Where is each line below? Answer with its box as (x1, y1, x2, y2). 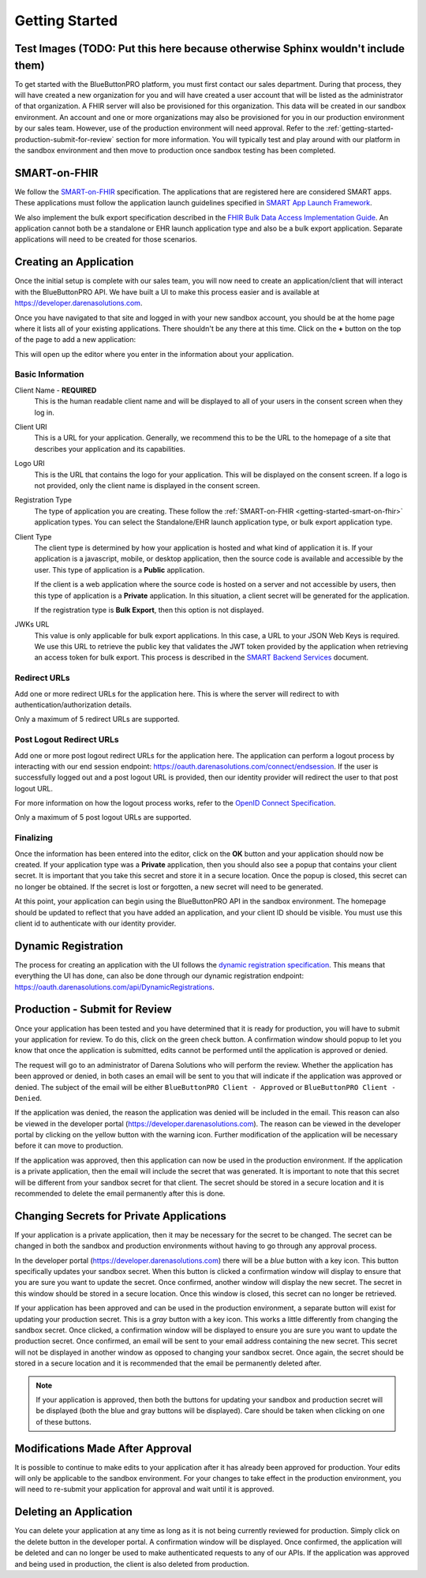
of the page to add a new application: (14, 335, 136, 344)
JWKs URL (14, 620, 50, 629)
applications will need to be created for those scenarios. (14, 235, 197, 244)
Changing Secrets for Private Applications (14, 1209, 226, 1223)
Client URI (14, 423, 47, 432)
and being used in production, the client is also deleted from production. (14, 1559, 250, 1569)
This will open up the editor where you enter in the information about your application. (14, 349, 294, 359)
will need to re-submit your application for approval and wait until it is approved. (14, 1485, 275, 1494)
